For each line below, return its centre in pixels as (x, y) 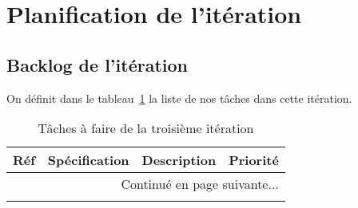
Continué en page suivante (195, 184)
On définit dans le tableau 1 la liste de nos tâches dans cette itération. (179, 98)
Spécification (88, 160)
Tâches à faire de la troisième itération (146, 128)
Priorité (254, 160)
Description (179, 160)
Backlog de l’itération (97, 64)
